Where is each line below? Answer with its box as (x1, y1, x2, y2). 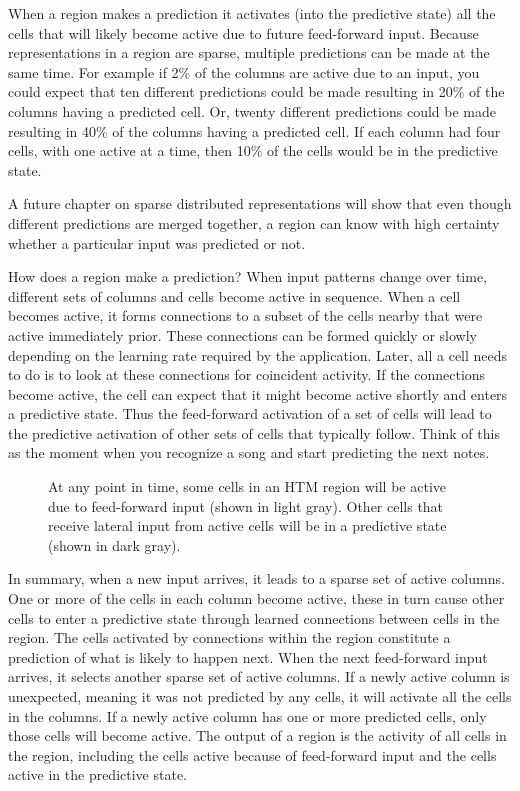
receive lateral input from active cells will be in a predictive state (48, 515, 447, 536)
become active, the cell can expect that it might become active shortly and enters (8, 383, 508, 404)
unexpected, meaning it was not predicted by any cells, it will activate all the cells (8, 686, 512, 706)
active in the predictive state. (8, 764, 187, 785)
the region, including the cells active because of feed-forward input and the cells (8, 744, 497, 765)
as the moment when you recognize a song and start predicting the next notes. (8, 442, 490, 463)
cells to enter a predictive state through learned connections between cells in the (8, 607, 500, 628)
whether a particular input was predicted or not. (8, 232, 306, 253)
